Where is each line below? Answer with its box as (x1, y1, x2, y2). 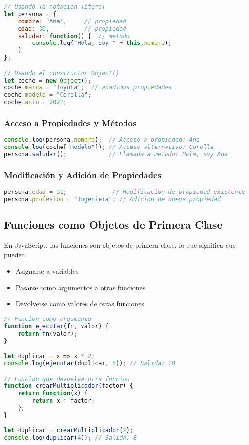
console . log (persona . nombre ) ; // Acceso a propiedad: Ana (4, 136, 200, 144)
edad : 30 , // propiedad (18, 25, 126, 32)
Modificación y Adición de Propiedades (4, 169, 162, 181)
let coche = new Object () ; (4, 77, 92, 84)
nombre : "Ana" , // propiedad (18, 18, 126, 25)
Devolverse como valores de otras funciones (15, 298, 144, 309)
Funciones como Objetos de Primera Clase (4, 217, 223, 232)
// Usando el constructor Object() (4, 69, 120, 77)
